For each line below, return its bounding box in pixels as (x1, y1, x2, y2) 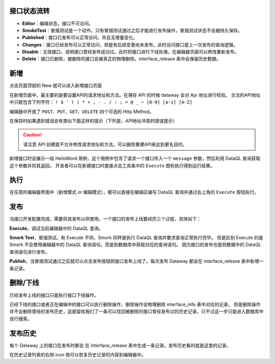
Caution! (23, 132, 42, 138)
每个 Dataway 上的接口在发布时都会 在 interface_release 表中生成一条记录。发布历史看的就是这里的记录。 (9, 342, 231, 348)
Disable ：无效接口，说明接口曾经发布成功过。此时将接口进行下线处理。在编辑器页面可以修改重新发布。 (22, 49, 239, 55)
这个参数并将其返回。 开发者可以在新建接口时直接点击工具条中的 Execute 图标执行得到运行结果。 (9, 162, 215, 169)
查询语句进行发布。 (9, 248, 50, 255)
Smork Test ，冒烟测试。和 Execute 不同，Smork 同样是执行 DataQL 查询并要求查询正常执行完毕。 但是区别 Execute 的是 (9, 235, 263, 241)
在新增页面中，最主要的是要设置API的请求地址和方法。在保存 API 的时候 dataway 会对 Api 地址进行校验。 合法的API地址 (9, 92, 261, 98)
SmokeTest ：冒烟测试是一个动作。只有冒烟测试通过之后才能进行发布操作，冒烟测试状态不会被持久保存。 (22, 27, 243, 33)
